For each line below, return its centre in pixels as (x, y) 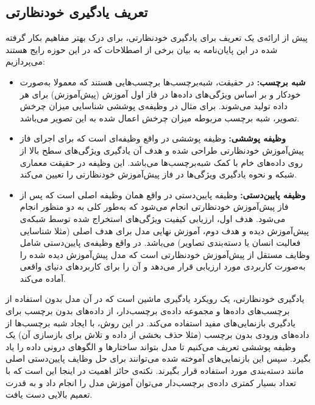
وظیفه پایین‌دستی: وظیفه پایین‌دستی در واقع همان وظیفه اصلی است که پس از (163, 194)
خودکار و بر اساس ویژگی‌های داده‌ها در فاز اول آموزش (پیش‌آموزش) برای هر (160, 94)
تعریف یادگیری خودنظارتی (77, 12)
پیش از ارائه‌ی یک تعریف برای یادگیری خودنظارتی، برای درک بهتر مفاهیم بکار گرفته (157, 38)
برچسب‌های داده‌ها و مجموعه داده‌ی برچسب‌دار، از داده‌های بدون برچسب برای (148, 311)
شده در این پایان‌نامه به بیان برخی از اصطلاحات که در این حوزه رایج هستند (142, 49)
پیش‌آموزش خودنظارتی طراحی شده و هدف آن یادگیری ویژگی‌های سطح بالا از (162, 150)
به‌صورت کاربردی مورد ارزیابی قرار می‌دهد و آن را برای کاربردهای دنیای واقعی (163, 266)
